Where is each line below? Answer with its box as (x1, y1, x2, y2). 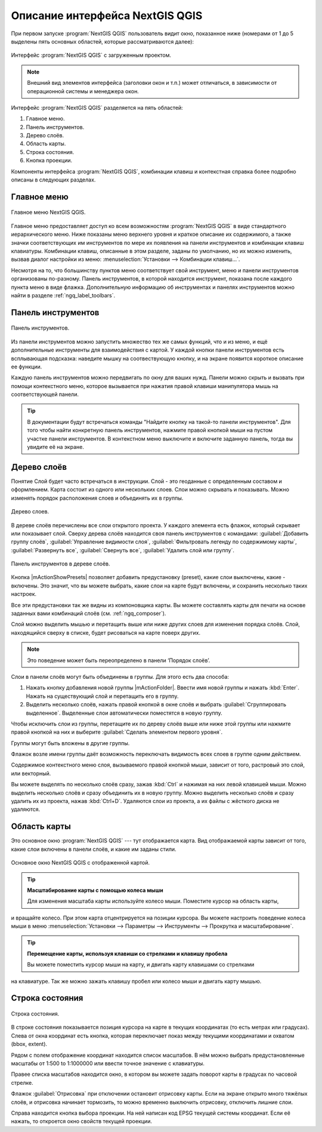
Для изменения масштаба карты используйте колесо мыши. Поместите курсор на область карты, (27, 897, 279, 905)
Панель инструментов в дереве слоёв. (11, 560, 110, 567)
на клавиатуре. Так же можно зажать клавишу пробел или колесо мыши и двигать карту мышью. (11, 977, 262, 985)
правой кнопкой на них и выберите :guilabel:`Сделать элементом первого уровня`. (11, 728, 223, 736)
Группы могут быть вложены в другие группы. (11, 739, 130, 746)
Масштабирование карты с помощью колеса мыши (27, 887, 163, 894)
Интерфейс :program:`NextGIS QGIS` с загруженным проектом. (11, 51, 172, 59)
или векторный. (11, 770, 51, 777)
